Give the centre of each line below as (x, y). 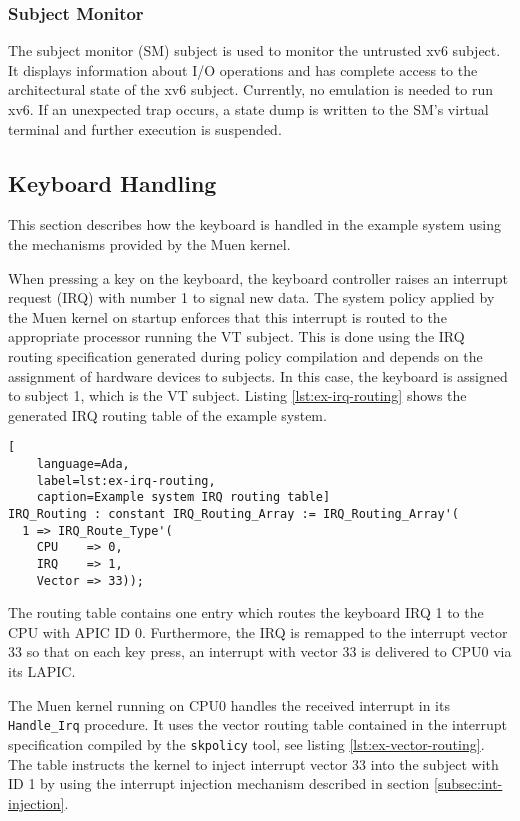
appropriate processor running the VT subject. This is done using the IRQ (236, 336)
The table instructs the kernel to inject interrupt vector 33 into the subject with (253, 763)
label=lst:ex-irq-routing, (126, 480)
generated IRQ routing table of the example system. (167, 414)
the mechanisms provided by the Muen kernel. (149, 243)
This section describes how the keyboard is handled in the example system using (254, 224)
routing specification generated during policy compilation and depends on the (245, 355)
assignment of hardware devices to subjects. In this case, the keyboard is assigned (258, 375)
